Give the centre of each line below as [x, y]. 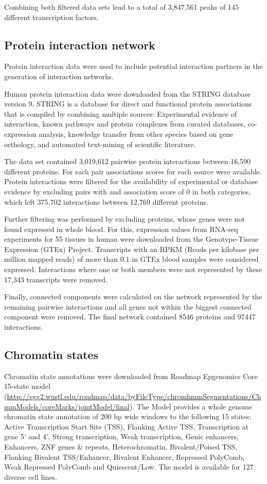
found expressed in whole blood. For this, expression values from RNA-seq [121, 229]
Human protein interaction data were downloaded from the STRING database [128, 93]
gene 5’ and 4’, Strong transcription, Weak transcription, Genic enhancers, [122, 436]
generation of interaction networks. [59, 76]
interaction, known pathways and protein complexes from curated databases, [125, 124]
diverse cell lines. [31, 477]
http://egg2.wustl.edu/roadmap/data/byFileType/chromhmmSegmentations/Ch [134, 396]
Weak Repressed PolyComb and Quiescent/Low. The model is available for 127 [129, 467]
